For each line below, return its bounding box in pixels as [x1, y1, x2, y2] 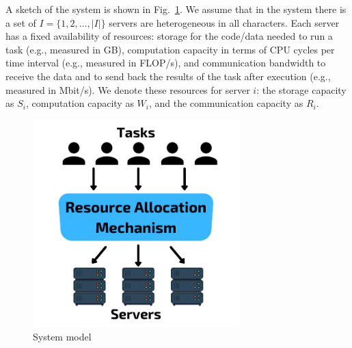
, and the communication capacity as [148, 96, 303, 110]
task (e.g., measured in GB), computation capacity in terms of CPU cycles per [5, 42, 335, 56]
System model [33, 329, 92, 343]
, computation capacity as [25, 96, 134, 110]
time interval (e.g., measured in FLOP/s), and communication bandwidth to [5, 55, 326, 70]
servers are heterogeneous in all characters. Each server [109, 15, 340, 29]
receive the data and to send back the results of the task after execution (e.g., [5, 69, 331, 83]
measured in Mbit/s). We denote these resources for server [5, 82, 250, 97]
